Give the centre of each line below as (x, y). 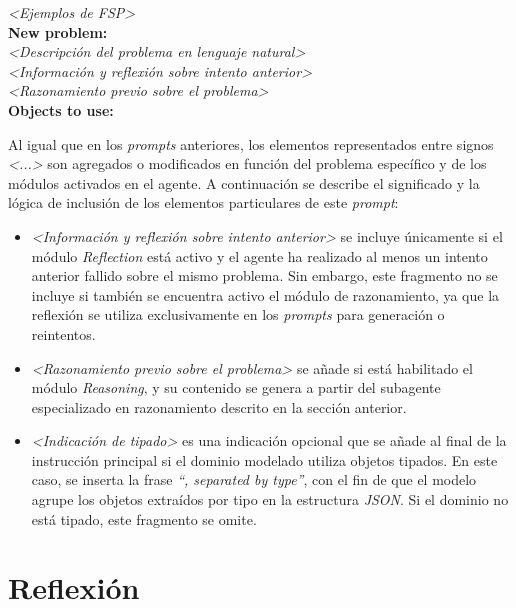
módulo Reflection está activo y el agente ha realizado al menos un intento (259, 255)
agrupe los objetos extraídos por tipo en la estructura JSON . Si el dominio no (270, 499)
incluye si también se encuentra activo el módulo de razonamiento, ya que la (265, 294)
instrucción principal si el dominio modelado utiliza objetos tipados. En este (264, 459)
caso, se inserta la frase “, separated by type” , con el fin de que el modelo (254, 479)
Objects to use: (61, 109)
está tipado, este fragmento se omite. (144, 518)
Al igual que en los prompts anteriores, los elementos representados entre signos (251, 143)
